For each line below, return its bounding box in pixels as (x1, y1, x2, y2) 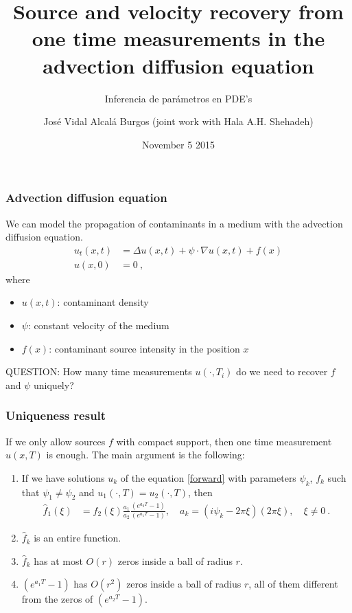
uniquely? (34, 377, 74, 392)
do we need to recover (236, 364, 328, 379)
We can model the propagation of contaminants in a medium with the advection (5, 216, 343, 230)
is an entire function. (34, 531, 121, 545)
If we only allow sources (5, 434, 106, 448)
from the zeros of (21, 592, 93, 606)
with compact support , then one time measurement (116, 434, 332, 448)
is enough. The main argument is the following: (46, 447, 245, 462)
